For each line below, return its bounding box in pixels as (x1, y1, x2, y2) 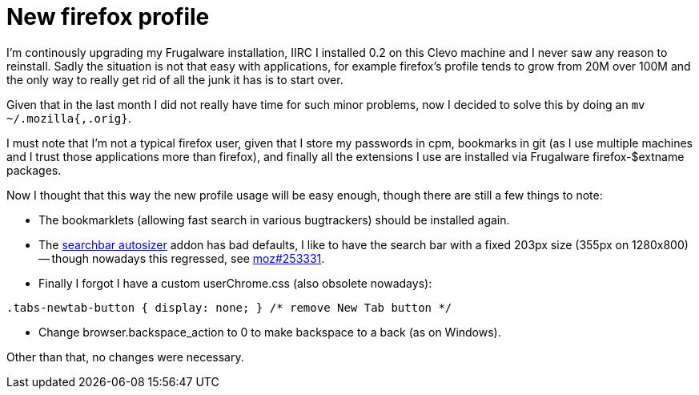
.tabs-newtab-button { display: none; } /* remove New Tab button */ (6, 300, 452, 314)
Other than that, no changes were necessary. (6, 349, 244, 364)
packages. (6, 163, 62, 177)
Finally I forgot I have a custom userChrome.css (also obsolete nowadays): (38, 276, 432, 290)
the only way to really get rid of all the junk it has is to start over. (6, 72, 343, 87)
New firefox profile (6, 3, 210, 30)
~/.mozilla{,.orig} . (6, 111, 131, 125)
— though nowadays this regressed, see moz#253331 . (38, 251, 325, 265)
